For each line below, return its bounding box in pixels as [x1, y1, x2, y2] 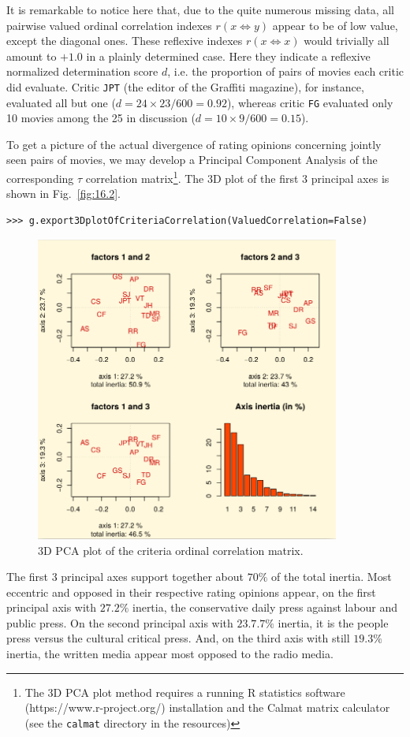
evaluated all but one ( [6, 94, 116, 110]
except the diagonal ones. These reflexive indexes [6, 32, 243, 49]
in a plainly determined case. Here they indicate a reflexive [86, 47, 371, 64]
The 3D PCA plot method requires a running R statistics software [24, 683, 345, 700]
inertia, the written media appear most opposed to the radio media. [6, 646, 334, 662]
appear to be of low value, [272, 17, 398, 33]
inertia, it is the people [278, 614, 389, 631]
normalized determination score [6, 63, 158, 80]
